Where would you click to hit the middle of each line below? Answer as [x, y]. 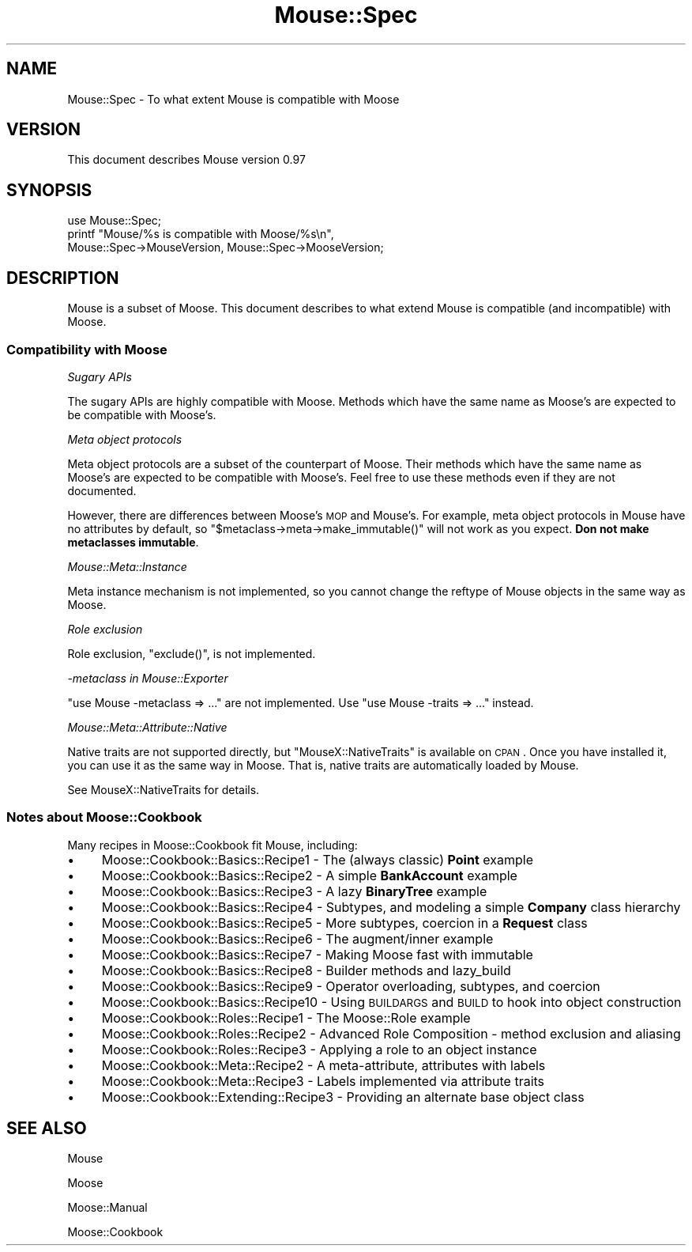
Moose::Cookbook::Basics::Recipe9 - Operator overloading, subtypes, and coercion [351, 986]
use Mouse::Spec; [115, 221]
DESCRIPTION [63, 278]
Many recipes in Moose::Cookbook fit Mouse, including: [212, 845]
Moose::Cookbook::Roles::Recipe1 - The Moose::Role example [286, 1017]
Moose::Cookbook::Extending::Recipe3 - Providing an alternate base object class [343, 1097]
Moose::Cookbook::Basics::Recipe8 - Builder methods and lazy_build [306, 970]
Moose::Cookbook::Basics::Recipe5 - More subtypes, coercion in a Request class [344, 923]
